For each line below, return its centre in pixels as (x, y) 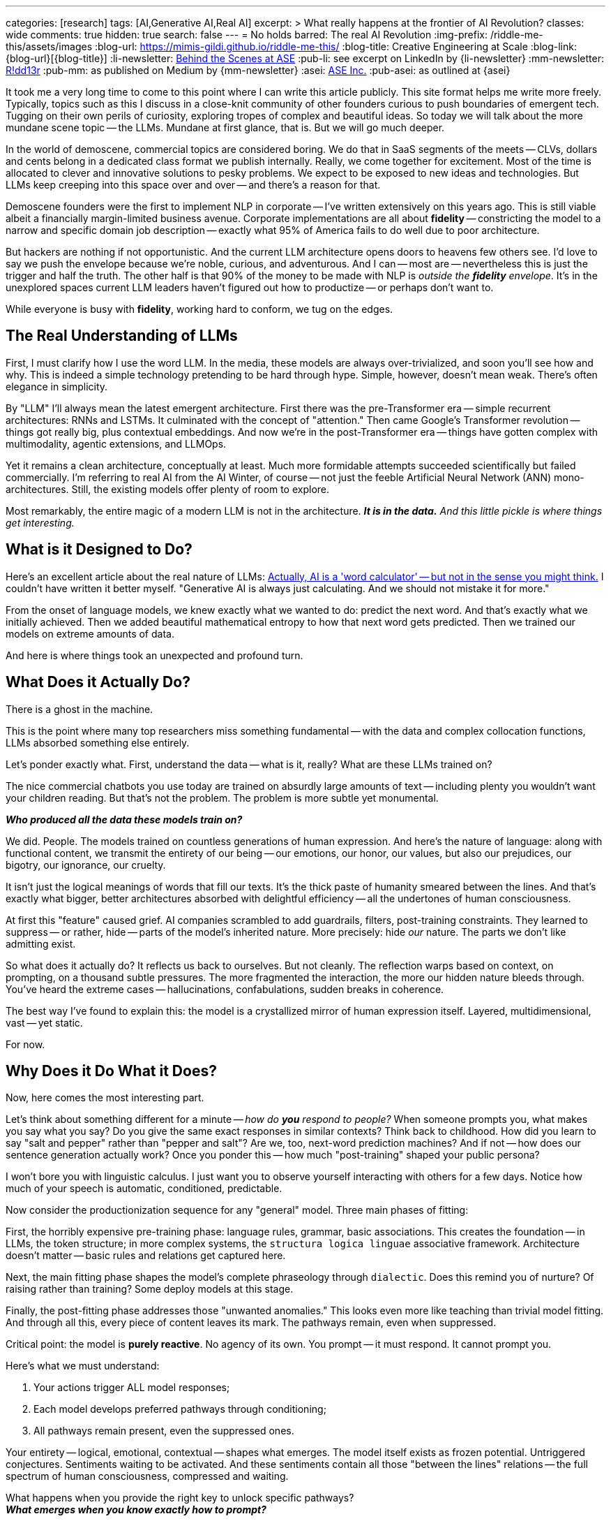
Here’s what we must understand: (83, 1366)
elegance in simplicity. (57, 386)
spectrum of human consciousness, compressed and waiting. (147, 1476)
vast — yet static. (44, 1022)
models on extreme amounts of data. (90, 633)
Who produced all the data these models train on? (124, 819)
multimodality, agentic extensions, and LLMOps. (116, 443)
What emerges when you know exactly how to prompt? (136, 1510)
